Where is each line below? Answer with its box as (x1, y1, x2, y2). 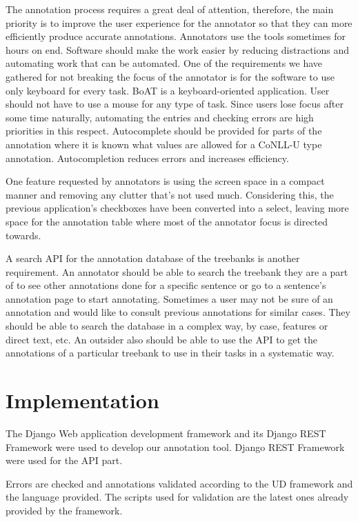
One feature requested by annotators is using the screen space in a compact (6, 174, 325, 188)
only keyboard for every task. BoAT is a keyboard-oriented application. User (6, 83, 330, 97)
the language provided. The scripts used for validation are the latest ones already (6, 490, 349, 504)
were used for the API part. (6, 453, 123, 468)
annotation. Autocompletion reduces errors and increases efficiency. (6, 150, 289, 165)
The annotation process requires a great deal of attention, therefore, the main (6, 2, 334, 16)
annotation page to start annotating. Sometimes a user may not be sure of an (6, 291, 333, 305)
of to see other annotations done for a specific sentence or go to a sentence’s (6, 278, 326, 292)
